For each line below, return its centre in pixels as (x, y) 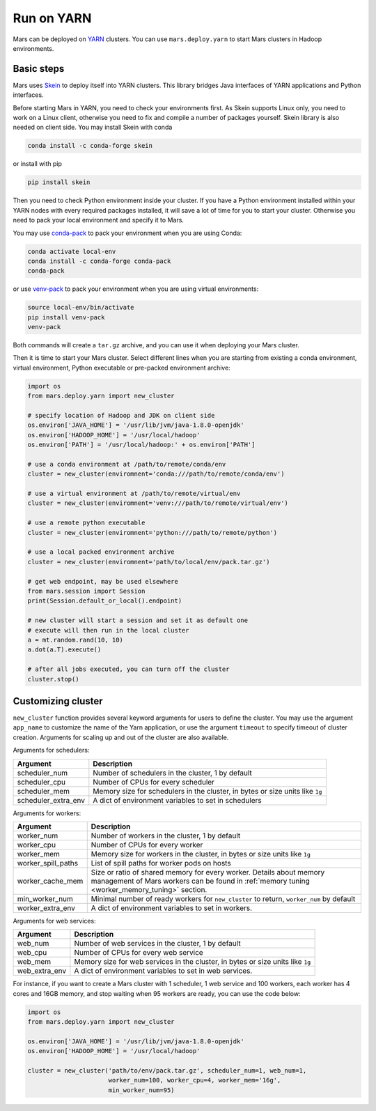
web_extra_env (42, 971)
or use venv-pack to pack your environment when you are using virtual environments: (136, 289)
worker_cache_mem (50, 881)
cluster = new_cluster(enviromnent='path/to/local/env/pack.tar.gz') (149, 562)
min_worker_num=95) (141, 1090)
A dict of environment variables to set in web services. (163, 971)
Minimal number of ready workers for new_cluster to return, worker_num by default (223, 898)
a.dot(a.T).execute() (64, 650)
